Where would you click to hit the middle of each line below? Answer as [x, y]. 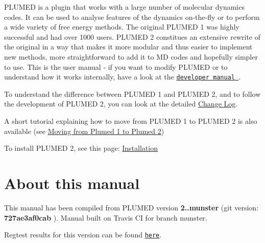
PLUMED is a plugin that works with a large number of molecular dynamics [124, 7]
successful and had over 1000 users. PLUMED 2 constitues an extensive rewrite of [132, 36]
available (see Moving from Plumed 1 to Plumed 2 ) [84, 131]
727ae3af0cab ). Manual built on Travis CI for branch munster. [106, 217]
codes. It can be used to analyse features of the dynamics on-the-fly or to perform [132, 17]
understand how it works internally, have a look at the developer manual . [123, 77]
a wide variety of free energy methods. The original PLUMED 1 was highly [122, 27]
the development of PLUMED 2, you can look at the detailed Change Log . [121, 104]
